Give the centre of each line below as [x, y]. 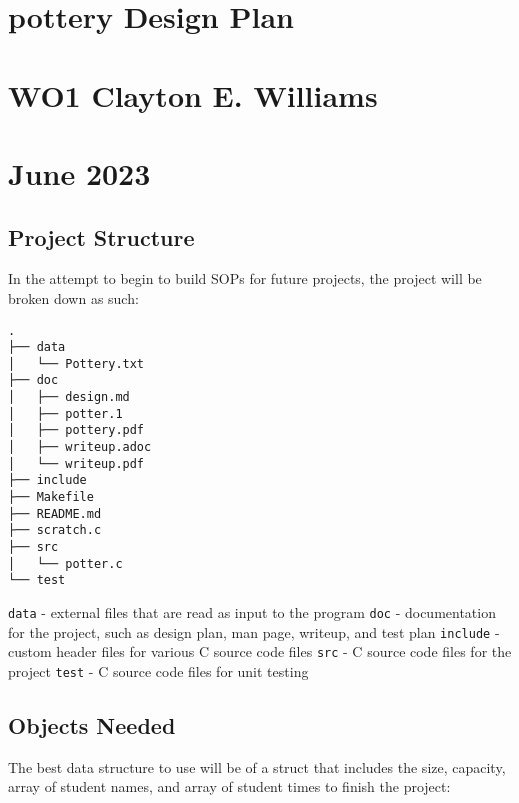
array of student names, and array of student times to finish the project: [229, 786]
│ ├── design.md [69, 397]
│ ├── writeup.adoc [80, 447]
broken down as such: [73, 297]
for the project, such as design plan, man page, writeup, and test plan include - [254, 631]
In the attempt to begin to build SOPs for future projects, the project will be [245, 278]
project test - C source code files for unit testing [158, 670]
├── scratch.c [55, 530]
